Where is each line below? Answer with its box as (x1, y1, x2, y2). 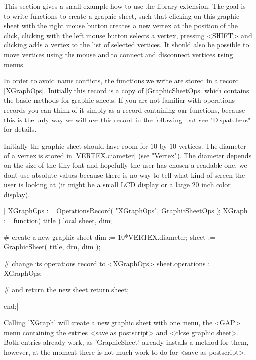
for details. (4, 124, 37, 134)
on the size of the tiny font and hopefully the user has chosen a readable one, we (4, 160, 247, 170)
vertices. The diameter (178, 140, 246, 151)
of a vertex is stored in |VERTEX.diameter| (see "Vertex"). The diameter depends (4, 150, 252, 160)
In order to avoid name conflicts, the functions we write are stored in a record (4, 76, 239, 86)
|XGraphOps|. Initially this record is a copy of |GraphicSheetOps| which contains (4, 85, 249, 95)
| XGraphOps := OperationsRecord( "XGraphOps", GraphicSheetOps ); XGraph (4, 205, 248, 216)
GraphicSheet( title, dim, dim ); (4, 241, 101, 252)
